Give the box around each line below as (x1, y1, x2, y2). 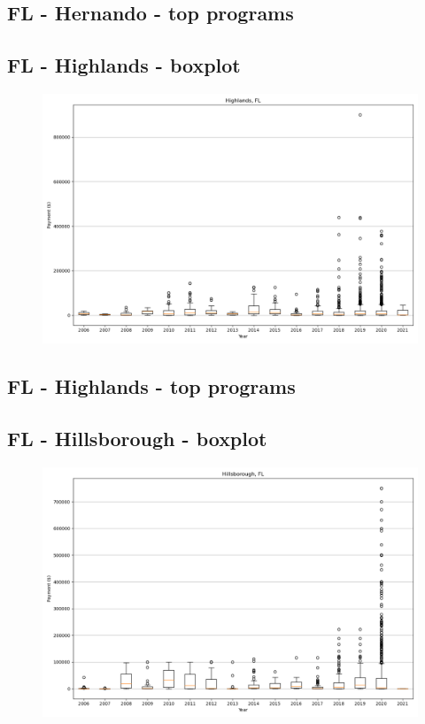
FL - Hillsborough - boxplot (7, 425, 267, 452)
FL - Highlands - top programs (7, 373, 296, 400)
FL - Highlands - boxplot (7, 51, 241, 79)
